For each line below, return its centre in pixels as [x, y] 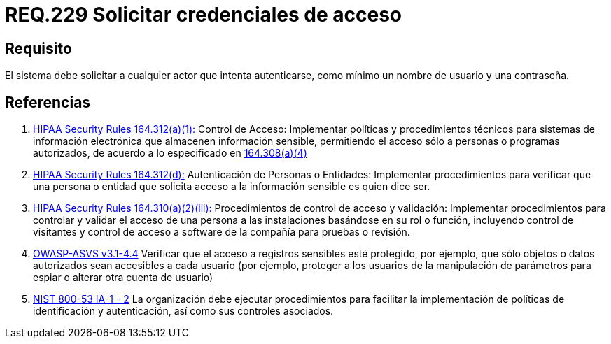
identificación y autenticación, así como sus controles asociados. [183, 311]
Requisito [38, 48]
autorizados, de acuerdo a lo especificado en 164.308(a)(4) [170, 153]
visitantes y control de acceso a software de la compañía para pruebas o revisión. [222, 232]
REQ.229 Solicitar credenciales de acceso [204, 15]
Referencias [48, 102]
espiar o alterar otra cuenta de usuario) [123, 278]
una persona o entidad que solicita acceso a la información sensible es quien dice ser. [232, 187]
